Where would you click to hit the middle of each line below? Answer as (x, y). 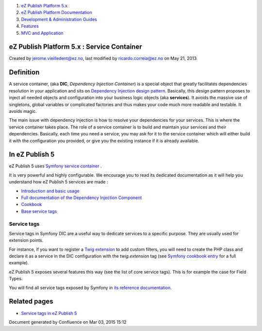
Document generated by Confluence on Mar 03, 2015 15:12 (68, 322)
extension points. (26, 240)
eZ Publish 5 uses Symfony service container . (55, 166)
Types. (16, 279)
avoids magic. (23, 111)
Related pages (31, 302)
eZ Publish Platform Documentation (57, 13)
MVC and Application (42, 33)
